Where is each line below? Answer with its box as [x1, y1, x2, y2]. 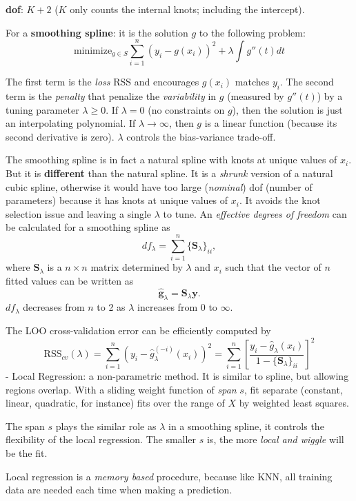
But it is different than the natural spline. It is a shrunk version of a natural [6, 166, 333, 181]
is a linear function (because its [204, 116, 337, 130]
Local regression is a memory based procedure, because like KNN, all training [6, 469, 333, 483]
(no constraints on [148, 102, 225, 116]
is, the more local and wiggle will [206, 432, 344, 447]
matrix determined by [90, 260, 183, 274]
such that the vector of [225, 260, 322, 274]
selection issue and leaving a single [6, 206, 152, 221]
